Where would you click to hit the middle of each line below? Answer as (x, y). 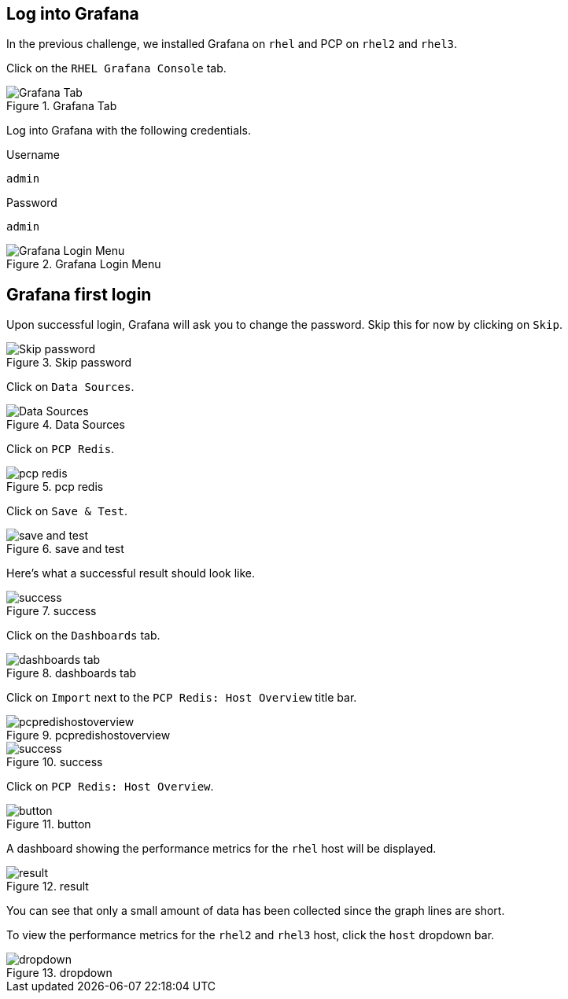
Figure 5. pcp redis (55, 487)
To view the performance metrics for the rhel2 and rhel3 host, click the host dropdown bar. (251, 935)
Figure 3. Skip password (69, 363)
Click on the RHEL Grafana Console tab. (116, 68)
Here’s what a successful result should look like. (131, 573)
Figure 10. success (55, 762)
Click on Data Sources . (70, 387)
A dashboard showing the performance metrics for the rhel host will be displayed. (221, 849)
